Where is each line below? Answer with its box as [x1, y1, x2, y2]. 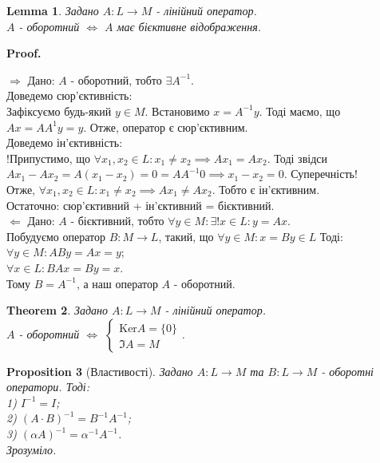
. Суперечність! [283, 165, 358, 182]
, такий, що [158, 228, 214, 244]
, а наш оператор [76, 275, 158, 291]
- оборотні [321, 362, 374, 379]
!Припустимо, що [6, 149, 91, 166]
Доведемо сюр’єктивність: [6, 87, 133, 104]
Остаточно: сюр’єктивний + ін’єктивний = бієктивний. [6, 196, 275, 213]
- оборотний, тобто [70, 71, 162, 88]
